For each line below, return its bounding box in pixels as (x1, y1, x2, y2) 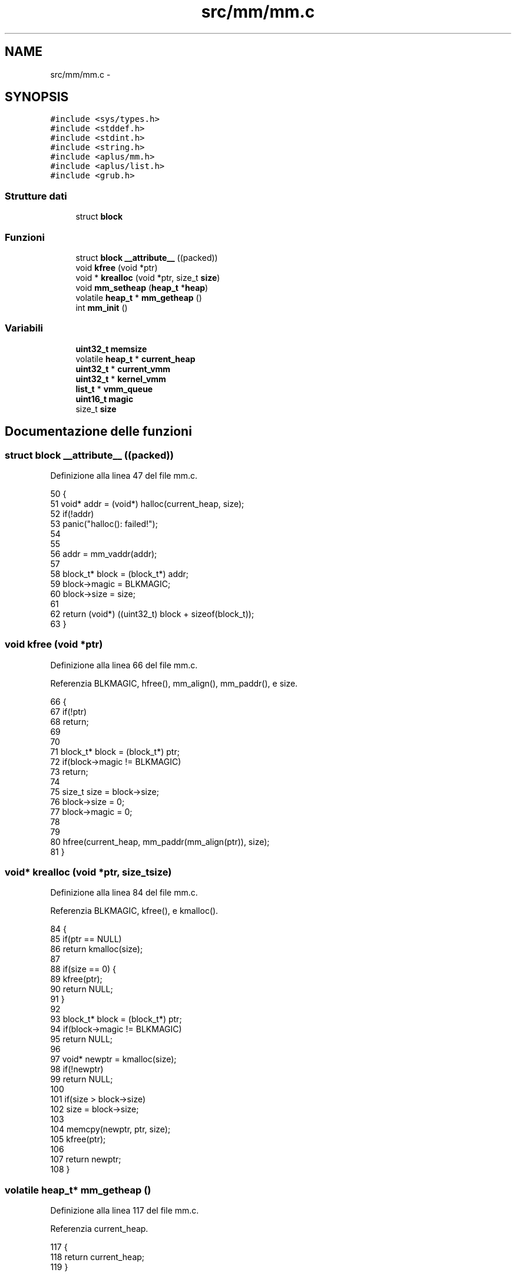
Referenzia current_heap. (50, 1224, 148, 1234)
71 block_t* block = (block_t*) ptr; (50, 746, 180, 757)
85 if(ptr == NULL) (50, 934, 122, 944)
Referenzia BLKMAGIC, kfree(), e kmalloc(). (50, 906, 219, 916)
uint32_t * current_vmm (75, 363, 171, 374)
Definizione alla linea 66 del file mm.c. (50, 659, 198, 670)
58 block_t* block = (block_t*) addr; (50, 568, 189, 579)
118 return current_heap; (50, 1252, 145, 1262)
